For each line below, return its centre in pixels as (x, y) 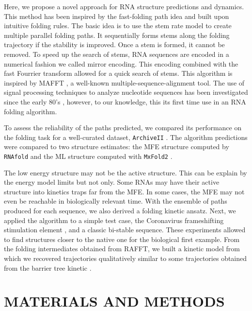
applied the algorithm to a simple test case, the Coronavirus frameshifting (114, 220)
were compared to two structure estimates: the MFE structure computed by (117, 147)
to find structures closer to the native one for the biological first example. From (122, 239)
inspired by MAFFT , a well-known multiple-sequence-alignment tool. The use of (124, 82)
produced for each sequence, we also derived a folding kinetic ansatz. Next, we (120, 210)
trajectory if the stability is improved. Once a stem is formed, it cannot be (114, 44)
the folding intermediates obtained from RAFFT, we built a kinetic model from (122, 249)
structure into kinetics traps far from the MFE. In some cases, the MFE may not (124, 191)
